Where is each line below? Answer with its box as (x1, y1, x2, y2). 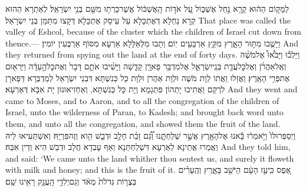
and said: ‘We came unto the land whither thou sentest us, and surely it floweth (5, 152, 294, 164)
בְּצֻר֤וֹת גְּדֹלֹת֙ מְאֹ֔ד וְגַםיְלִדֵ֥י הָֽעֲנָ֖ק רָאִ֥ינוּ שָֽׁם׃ (5, 175, 137, 187)
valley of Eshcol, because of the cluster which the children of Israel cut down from (5, 25, 301, 38)
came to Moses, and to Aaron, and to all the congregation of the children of (5, 94, 279, 106)
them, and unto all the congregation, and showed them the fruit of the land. (5, 117, 281, 129)
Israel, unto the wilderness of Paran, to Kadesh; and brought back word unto (5, 106, 284, 118)
